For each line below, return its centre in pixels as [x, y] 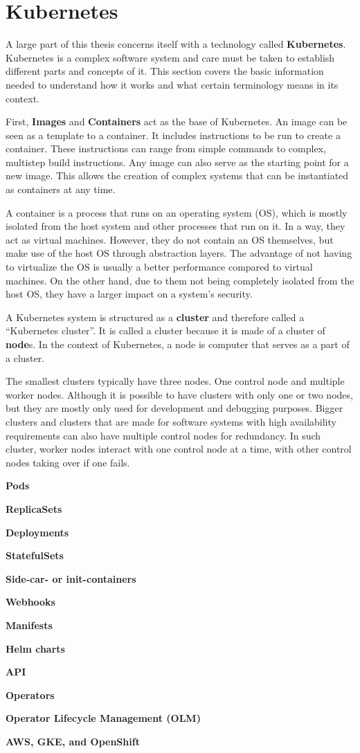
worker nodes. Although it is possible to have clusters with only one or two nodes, [179, 394]
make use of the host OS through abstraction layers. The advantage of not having [179, 253]
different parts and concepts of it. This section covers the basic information [165, 71]
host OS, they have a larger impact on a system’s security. [129, 294]
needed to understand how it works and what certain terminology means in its [172, 84]
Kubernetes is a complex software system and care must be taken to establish [170, 57]
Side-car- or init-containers [71, 578]
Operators [30, 695]
